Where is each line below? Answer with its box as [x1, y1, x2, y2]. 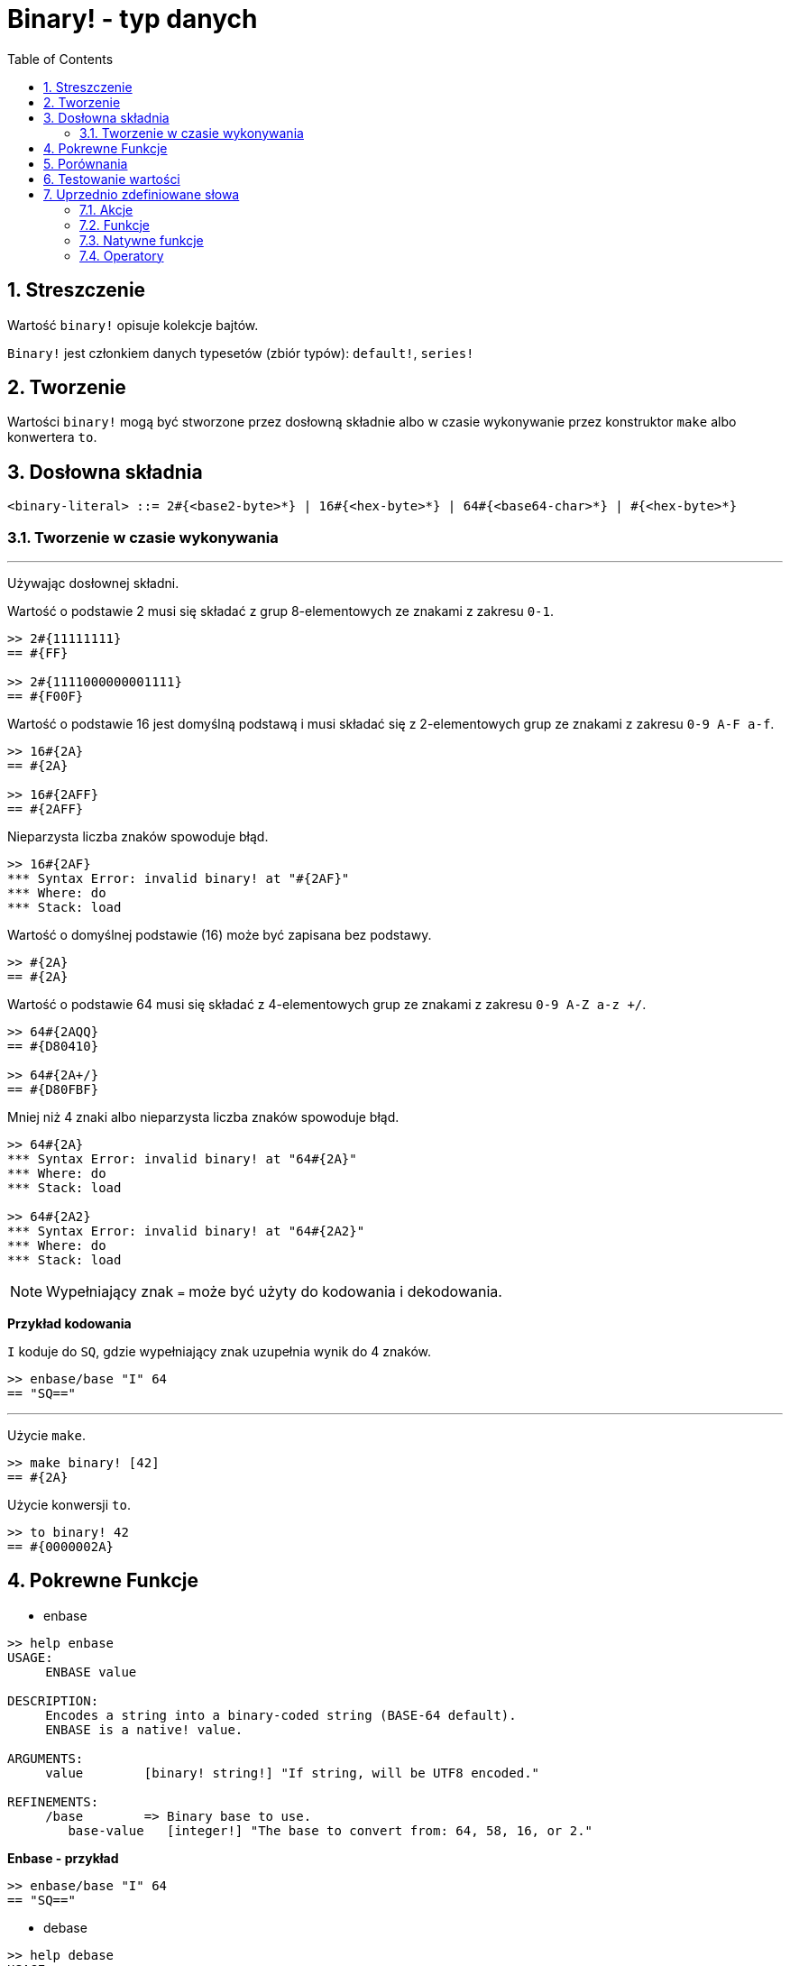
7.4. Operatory [79, 247, 164, 263]
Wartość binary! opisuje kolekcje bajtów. [7, 317, 259, 333]
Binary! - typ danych [7, 4, 258, 34]
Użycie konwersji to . [7, 1497, 131, 1513]
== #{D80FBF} [7, 1082, 99, 1098]
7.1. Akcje [79, 201, 133, 217]
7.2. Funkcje [79, 216, 150, 233]
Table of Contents [7, 51, 114, 67]
